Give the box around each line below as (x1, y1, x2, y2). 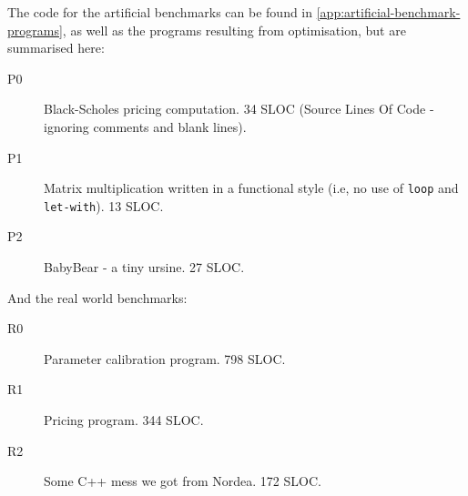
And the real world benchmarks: (7, 288, 188, 307)
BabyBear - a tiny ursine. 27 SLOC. (44, 258, 245, 277)
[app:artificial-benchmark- (316, 3, 461, 21)
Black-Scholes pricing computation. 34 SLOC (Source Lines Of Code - (44, 99, 434, 118)
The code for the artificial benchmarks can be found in (7, 3, 313, 21)
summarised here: (7, 38, 105, 57)
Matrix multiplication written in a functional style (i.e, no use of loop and (44, 178, 459, 197)
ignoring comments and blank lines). (44, 116, 247, 136)
